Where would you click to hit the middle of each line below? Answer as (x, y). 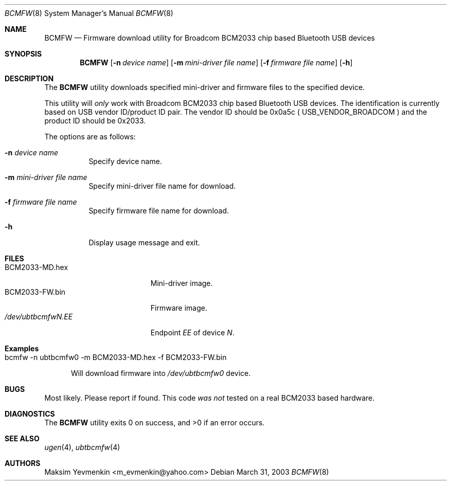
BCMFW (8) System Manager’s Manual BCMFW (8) (89, 13)
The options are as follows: (90, 137)
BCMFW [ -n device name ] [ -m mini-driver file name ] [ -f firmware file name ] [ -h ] (216, 62)
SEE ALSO (22, 438)
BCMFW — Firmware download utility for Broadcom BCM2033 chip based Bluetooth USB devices (210, 38)
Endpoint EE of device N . (192, 333)
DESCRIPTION (29, 78)
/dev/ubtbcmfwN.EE (39, 317)
